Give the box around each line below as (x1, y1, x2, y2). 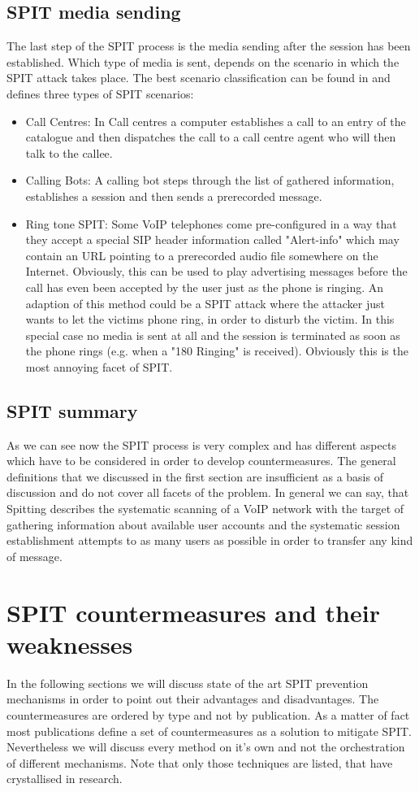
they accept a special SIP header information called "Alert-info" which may (25, 231, 400, 248)
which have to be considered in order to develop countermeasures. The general (6, 452, 396, 469)
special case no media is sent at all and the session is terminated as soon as (25, 326, 400, 343)
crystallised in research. (6, 770, 123, 787)
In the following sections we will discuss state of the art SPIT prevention (6, 674, 369, 691)
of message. (6, 547, 63, 564)
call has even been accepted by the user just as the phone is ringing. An (25, 278, 384, 295)
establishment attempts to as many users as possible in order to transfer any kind (6, 532, 413, 549)
